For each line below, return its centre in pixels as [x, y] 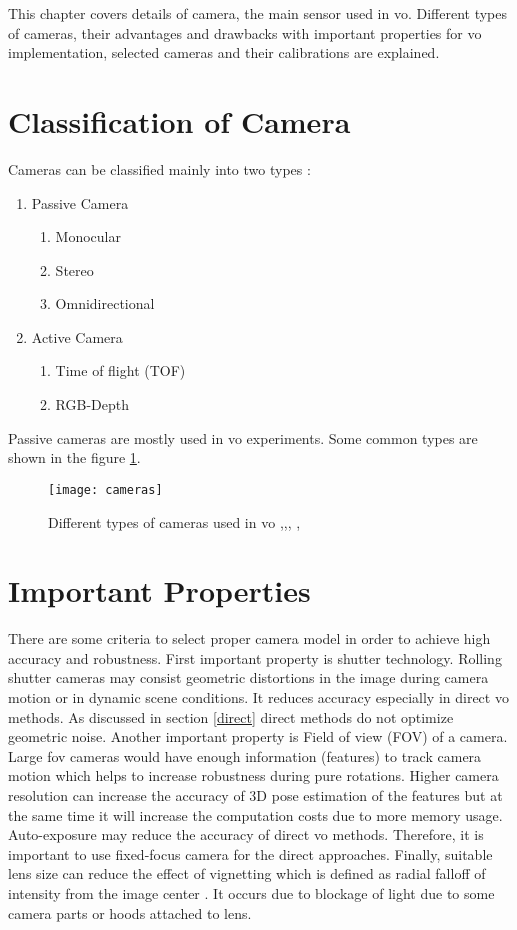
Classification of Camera [179, 120]
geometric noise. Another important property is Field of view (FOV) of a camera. [258, 736]
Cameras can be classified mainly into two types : [159, 168]
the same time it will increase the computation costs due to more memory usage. [255, 814]
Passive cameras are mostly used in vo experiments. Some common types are [243, 437]
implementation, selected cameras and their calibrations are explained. [224, 52]
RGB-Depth [92, 404]
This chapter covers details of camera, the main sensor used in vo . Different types [258, 13]
